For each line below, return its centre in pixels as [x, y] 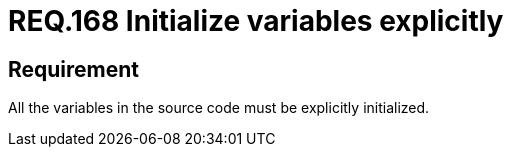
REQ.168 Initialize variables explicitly [256, 21]
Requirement [74, 69]
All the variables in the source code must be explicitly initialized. [219, 108]
